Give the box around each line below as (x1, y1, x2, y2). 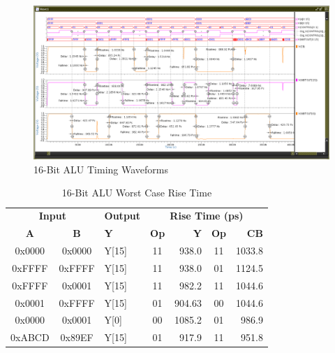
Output (104, 208, 141, 223)
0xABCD (10, 330, 50, 345)
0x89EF (60, 330, 94, 345)
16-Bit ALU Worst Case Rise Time (61, 185, 212, 200)
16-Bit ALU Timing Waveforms (33, 161, 168, 176)
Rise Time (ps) (170, 208, 244, 223)
